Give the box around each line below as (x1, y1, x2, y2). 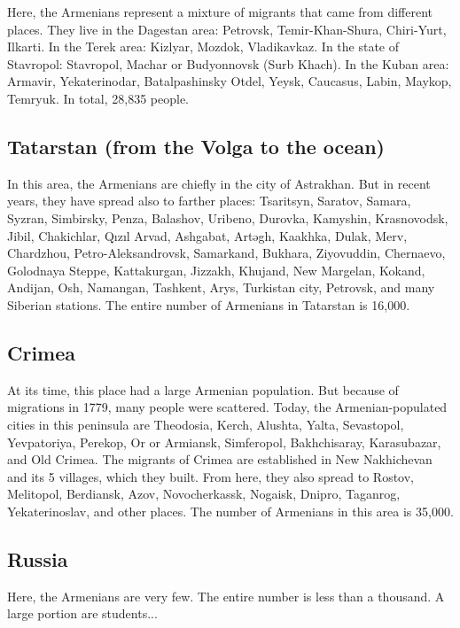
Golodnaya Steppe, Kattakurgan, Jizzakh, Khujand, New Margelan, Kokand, (7, 260, 425, 279)
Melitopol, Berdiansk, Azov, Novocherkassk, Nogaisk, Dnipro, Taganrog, (7, 485, 401, 503)
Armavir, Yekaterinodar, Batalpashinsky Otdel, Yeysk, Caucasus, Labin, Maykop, (7, 72, 452, 90)
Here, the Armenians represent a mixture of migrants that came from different (7, 3, 433, 20)
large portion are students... (7, 604, 158, 623)
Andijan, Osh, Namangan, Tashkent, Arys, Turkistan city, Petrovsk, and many (7, 278, 435, 297)
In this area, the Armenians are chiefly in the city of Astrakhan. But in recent (7, 174, 431, 192)
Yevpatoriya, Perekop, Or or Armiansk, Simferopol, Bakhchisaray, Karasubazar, (7, 432, 441, 451)
